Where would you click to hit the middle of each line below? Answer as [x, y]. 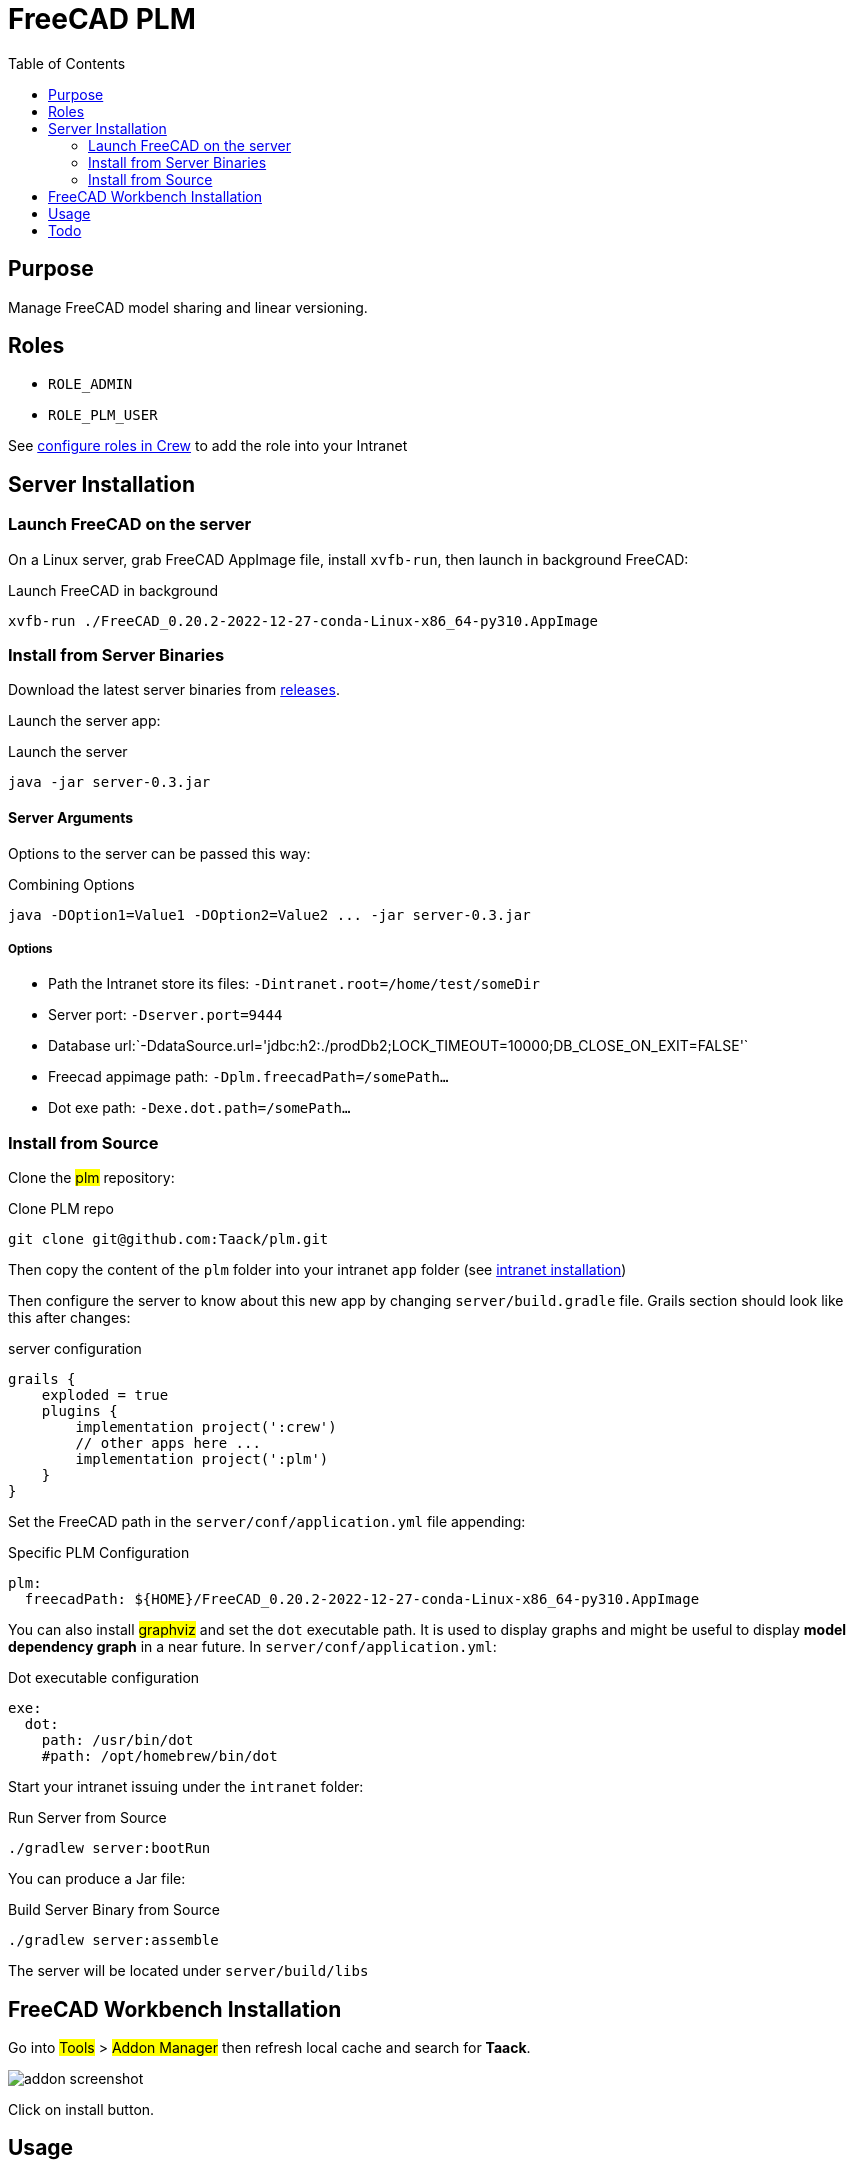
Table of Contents [67, 63]
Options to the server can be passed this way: [159, 853]
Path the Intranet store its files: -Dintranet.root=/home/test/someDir [294, 984]
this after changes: [69, 1318]
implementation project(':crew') [206, 1427]
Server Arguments [70, 818]
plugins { [79, 1411]
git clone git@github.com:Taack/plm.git [168, 1239]
